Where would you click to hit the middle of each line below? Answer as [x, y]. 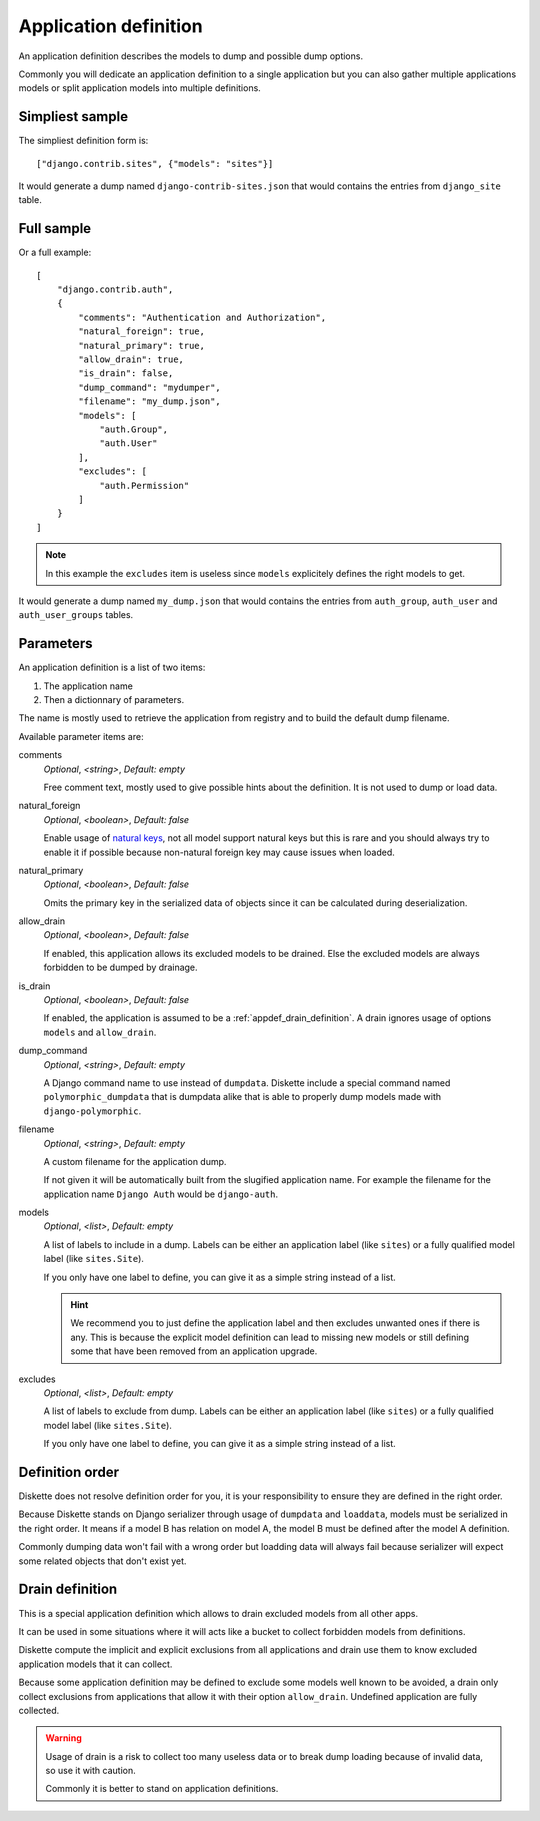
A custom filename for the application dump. [135, 1161]
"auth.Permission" [144, 485]
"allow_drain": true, [131, 359]
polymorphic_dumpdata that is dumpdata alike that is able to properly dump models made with [242, 1097]
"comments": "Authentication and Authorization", [202, 317]
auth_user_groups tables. [76, 615]
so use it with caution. [90, 1771]
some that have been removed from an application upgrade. [194, 1351]
